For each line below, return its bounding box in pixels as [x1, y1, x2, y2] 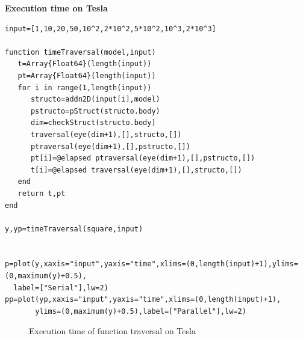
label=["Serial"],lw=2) [13, 283, 108, 292]
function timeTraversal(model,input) [5, 47, 156, 56]
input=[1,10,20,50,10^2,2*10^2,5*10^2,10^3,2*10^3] [5, 24, 216, 33]
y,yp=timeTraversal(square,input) [5, 224, 143, 233]
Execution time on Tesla [5, 2, 108, 14]
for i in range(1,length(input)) [17, 83, 152, 92]
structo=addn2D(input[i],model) [30, 95, 160, 104]
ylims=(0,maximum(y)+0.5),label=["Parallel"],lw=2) [35, 307, 246, 316]
